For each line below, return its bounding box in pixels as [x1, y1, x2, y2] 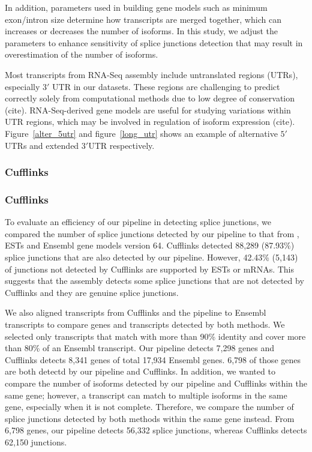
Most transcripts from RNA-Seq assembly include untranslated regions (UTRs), [5, 68, 298, 80]
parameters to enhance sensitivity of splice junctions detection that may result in [5, 36, 303, 49]
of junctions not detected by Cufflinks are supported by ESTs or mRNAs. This [5, 262, 295, 275]
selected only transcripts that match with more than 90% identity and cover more [5, 330, 306, 342]
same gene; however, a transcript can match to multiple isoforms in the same [5, 388, 287, 401]
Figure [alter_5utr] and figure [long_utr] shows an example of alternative [5, 127, 278, 139]
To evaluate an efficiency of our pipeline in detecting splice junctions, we [5, 215, 271, 228]
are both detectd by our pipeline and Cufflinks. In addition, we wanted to [5, 365, 275, 378]
